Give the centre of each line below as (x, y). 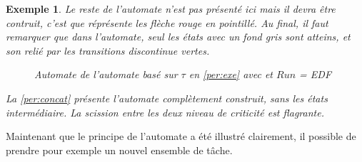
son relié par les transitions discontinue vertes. (108, 50)
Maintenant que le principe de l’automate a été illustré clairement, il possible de (181, 136)
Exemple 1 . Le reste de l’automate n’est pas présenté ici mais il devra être (171, 9)
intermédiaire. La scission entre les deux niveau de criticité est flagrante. (165, 112)
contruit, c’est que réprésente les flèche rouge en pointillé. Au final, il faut (167, 22)
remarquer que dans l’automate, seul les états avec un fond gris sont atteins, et (178, 37)
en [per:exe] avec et (231, 74)
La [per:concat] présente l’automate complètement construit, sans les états (167, 98)
